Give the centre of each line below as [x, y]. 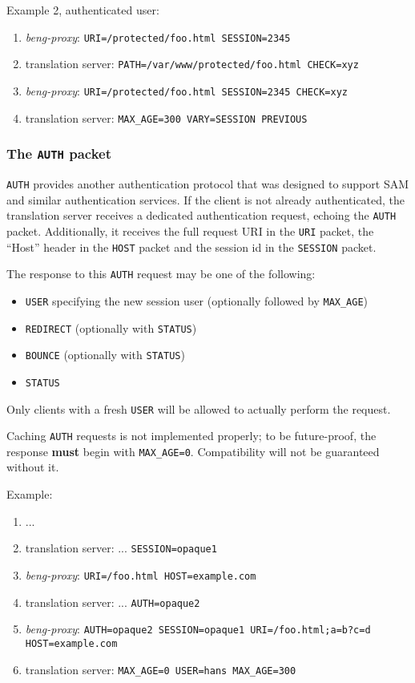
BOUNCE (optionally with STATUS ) [105, 355]
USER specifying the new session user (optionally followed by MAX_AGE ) [197, 300]
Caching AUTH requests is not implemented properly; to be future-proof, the [191, 436]
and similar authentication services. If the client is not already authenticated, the [206, 199]
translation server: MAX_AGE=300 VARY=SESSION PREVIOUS [166, 117]
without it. [33, 467]
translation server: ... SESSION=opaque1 [121, 548]
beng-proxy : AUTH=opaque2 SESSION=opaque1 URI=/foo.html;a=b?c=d [198, 629]
